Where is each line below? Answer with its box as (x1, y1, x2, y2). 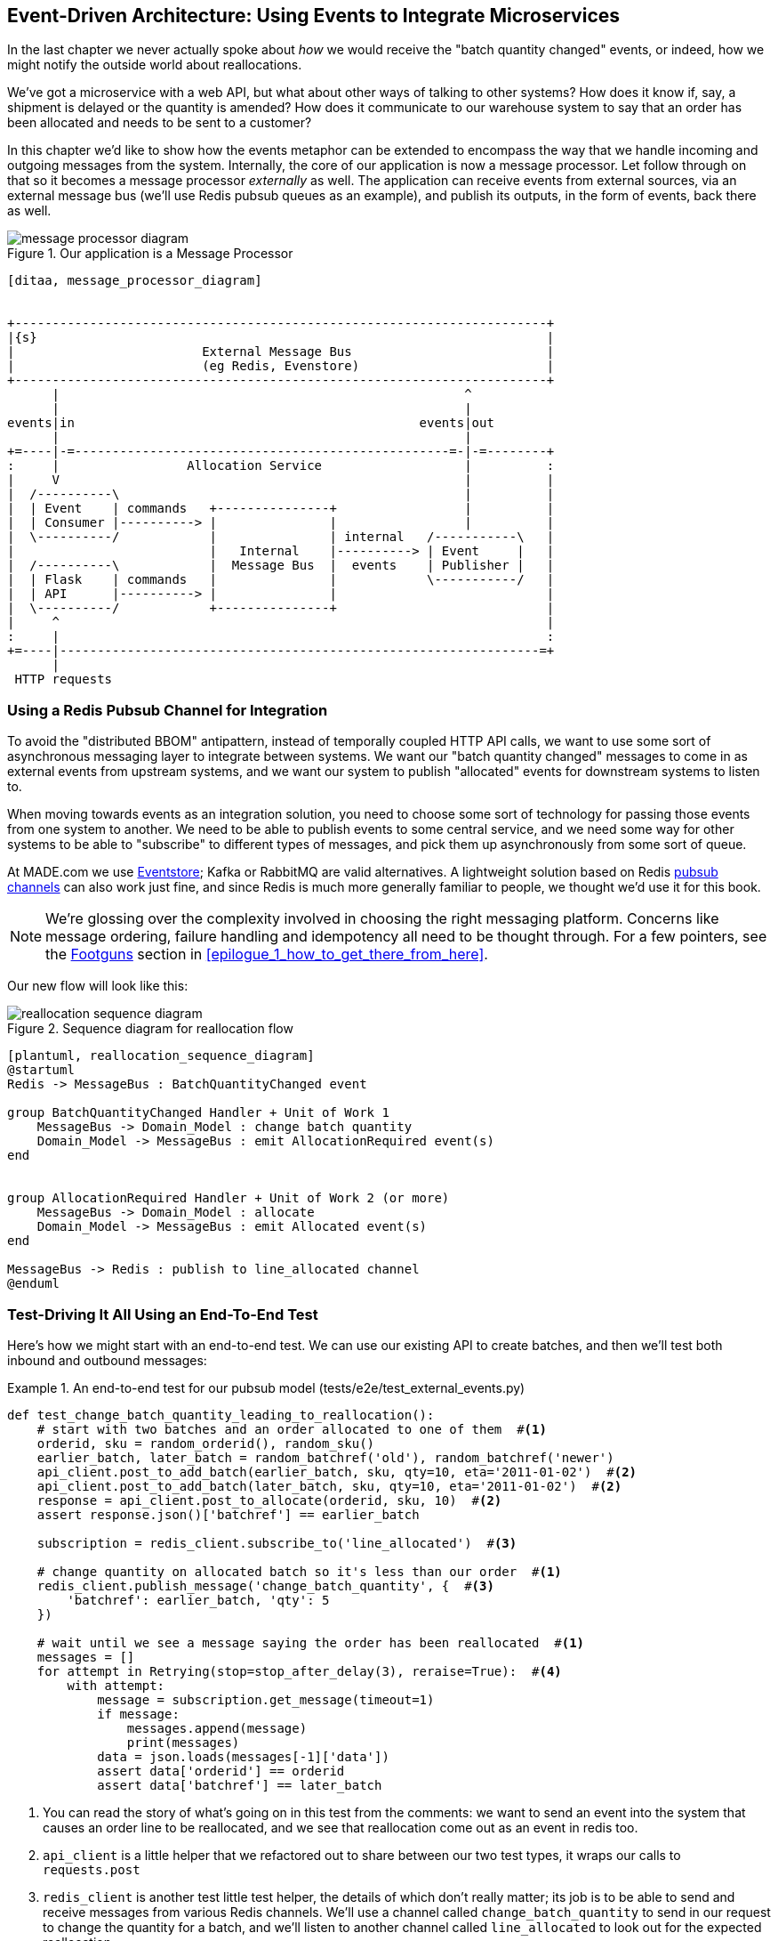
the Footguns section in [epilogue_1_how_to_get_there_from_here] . (45, 945, 488, 964)
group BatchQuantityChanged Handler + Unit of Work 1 (7, 1105, 389, 1120)
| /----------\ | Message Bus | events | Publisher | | (7, 558, 555, 573)
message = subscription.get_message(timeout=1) (97, 1692, 435, 1707)
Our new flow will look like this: (7, 978, 188, 994)
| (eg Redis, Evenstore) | (7, 359, 555, 374)
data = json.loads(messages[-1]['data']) (97, 1749, 389, 1764)
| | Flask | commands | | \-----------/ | (7, 572, 555, 587)
